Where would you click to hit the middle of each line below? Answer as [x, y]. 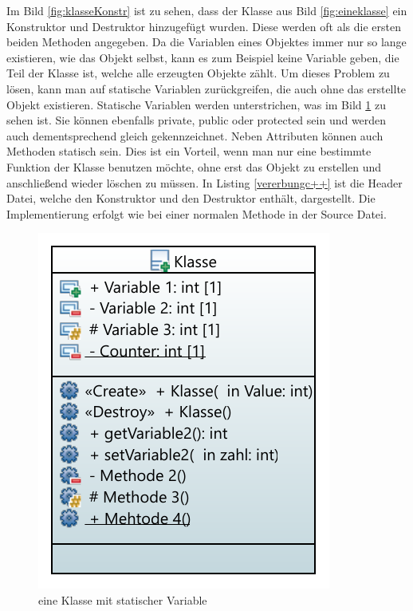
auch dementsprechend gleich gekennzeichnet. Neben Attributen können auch [195, 135]
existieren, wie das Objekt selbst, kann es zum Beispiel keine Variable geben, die [203, 57]
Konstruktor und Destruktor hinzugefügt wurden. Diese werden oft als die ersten [204, 26]
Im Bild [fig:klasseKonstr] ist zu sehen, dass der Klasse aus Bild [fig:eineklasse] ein [207, 10]
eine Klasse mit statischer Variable [123, 599]
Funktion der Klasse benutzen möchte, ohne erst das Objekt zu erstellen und [194, 166]
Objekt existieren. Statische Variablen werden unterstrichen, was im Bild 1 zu [196, 104]
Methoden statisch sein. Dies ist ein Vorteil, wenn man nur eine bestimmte [189, 151]
